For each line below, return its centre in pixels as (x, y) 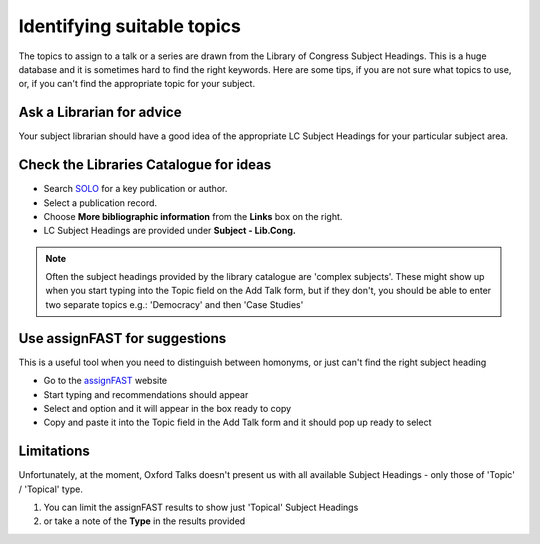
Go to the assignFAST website (105, 381)
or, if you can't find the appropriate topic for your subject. (136, 84)
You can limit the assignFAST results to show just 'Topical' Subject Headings (201, 507)
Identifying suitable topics (130, 26)
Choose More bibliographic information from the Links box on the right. (193, 216)
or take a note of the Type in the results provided (144, 521)
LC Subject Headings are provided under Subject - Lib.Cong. (170, 231)
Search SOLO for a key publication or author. (135, 189)
